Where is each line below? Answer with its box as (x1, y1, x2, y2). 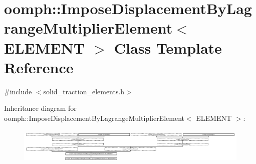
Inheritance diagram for (4, 103, 77, 113)
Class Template (114, 37, 222, 58)
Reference (4, 57, 74, 77)
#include (4, 86, 32, 96)
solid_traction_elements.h (43, 86, 125, 96)
